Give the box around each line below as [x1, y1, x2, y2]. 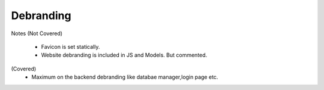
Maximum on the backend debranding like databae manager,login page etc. [31, 73, 218, 80]
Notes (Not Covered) [11, 30, 63, 37]
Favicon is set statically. [41, 43, 100, 50]
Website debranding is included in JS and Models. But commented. [41, 51, 208, 59]
